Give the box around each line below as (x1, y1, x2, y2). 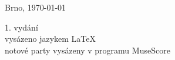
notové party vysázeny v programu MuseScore (5, 44, 170, 56)
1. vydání (5, 21, 38, 33)
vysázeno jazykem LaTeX (5, 32, 96, 45)
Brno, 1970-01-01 (5, 1, 66, 13)
